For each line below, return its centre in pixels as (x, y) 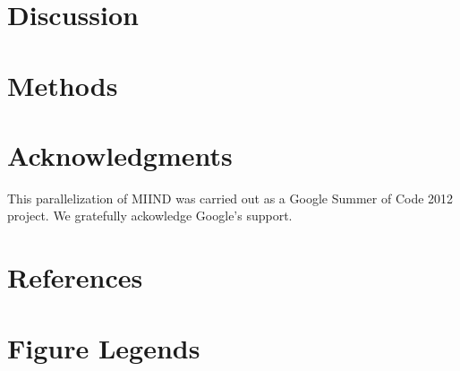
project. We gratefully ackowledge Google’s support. (150, 216)
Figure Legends (104, 347)
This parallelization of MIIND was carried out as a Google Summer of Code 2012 (230, 198)
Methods (63, 85)
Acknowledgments (120, 155)
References (75, 277)
